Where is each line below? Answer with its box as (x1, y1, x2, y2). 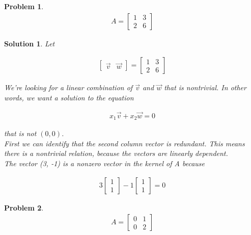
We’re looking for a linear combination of (4, 82, 133, 93)
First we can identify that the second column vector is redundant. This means (4, 138, 245, 148)
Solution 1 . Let (4, 38, 55, 48)
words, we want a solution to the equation (4, 92, 134, 102)
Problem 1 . (4, 1, 44, 11)
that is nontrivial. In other (164, 82, 246, 93)
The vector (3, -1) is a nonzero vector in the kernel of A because (4, 158, 205, 168)
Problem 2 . (4, 202, 44, 213)
